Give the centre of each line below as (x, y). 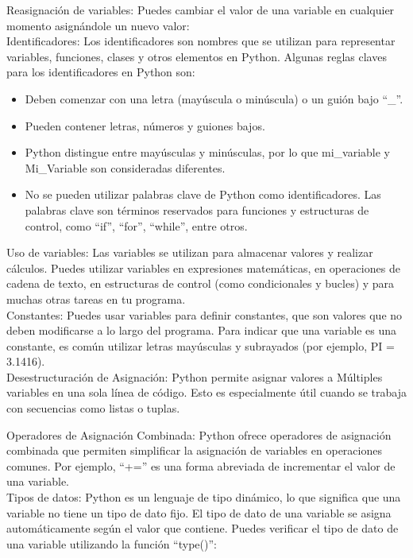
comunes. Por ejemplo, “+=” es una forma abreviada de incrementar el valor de (201, 465)
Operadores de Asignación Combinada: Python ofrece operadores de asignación (199, 434)
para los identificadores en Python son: (101, 72)
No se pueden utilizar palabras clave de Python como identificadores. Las (203, 194)
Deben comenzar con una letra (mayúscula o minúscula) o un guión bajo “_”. (214, 98)
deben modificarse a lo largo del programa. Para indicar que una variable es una (202, 330)
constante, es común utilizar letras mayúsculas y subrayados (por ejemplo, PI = (201, 345)
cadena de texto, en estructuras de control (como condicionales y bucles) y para (201, 283)
